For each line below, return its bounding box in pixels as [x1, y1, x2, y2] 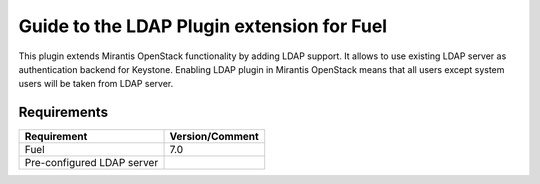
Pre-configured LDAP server [24, 156, 159, 170]
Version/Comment [169, 130, 259, 144]
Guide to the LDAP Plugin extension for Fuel [18, 15, 388, 37]
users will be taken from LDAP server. [18, 78, 174, 90]
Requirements [18, 104, 109, 121]
